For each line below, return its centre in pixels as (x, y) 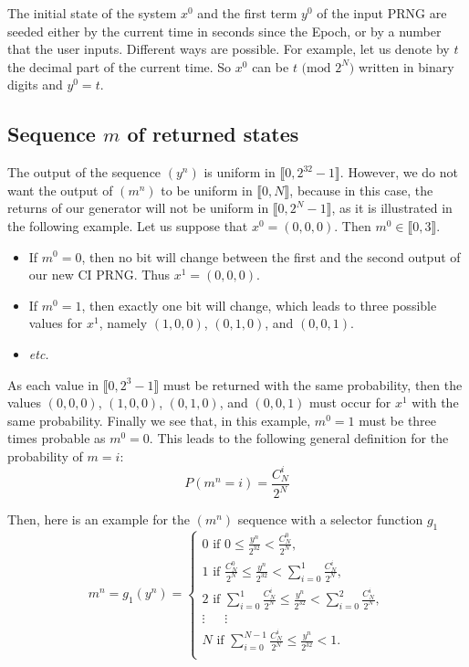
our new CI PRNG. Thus (99, 275)
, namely (123, 323)
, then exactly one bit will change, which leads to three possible (259, 305)
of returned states (213, 134)
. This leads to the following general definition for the (299, 438)
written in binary (406, 66)
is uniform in (240, 172)
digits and (35, 85)
